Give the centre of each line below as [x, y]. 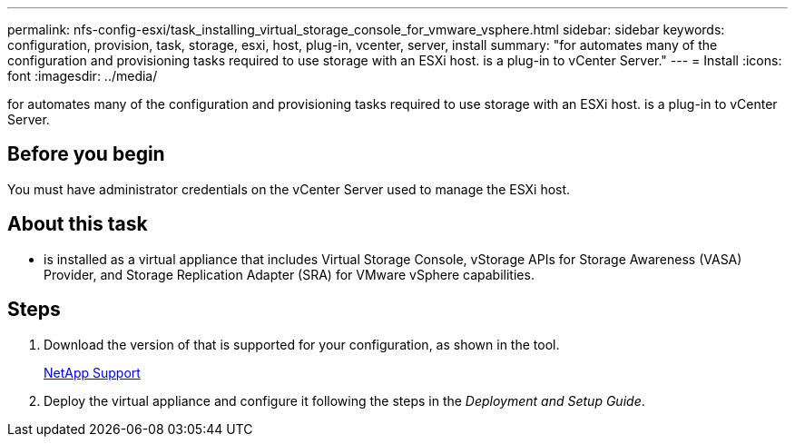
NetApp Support [92, 372]
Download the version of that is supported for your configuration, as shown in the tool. [302, 344]
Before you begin [86, 154]
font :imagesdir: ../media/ [83, 76]
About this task [78, 224]
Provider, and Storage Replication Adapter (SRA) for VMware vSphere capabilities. [289, 274]
